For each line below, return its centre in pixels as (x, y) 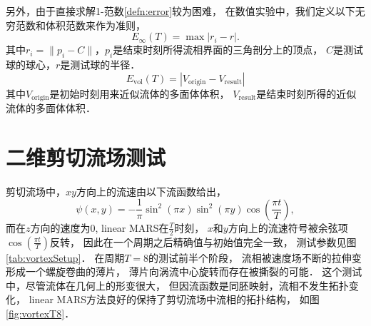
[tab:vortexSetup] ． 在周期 (65, 257)
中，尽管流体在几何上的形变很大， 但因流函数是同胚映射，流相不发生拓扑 (177, 285)
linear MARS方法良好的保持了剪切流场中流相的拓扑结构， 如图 (174, 299)
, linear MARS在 (132, 227)
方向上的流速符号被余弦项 (288, 227)
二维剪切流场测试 (86, 157)
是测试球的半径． (100, 64)
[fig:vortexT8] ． (40, 314)
